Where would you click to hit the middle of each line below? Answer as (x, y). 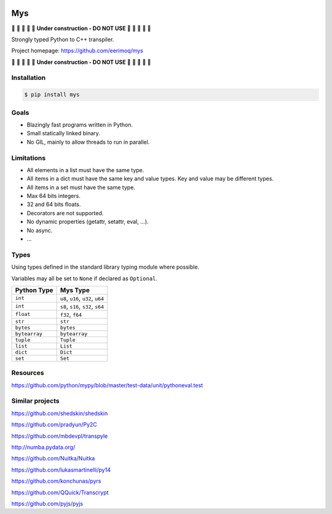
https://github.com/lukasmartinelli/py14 (61, 470)
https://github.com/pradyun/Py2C (54, 425)
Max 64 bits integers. (54, 196)
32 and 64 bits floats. (54, 204)
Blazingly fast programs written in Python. (80, 125)
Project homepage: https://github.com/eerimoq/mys (77, 51)
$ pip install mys (52, 95)
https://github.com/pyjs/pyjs (47, 504)
